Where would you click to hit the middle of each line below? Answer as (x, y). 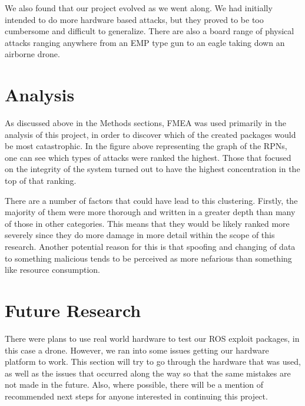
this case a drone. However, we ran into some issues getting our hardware (137, 350)
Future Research (73, 310)
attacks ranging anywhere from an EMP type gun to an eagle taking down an (145, 42)
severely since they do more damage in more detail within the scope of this (140, 235)
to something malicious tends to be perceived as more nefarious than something (148, 258)
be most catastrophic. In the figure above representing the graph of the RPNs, (146, 146)
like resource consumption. (53, 270)
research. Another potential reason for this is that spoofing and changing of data (150, 247)
